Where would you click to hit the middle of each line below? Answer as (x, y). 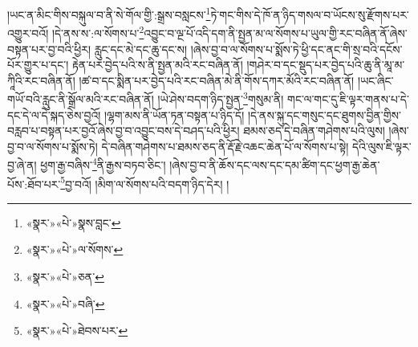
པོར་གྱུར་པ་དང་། (38, 65)
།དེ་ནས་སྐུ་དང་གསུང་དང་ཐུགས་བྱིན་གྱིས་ (325, 114)
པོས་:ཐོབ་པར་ (34, 184)
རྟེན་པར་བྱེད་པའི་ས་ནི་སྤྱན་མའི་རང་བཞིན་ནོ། (157, 65)
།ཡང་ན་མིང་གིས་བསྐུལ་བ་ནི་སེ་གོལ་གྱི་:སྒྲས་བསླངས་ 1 (109, 13)
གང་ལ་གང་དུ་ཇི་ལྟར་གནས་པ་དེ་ (348, 98)
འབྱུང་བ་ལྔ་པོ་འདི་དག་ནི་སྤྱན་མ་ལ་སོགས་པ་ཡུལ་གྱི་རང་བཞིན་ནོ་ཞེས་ (276, 33)
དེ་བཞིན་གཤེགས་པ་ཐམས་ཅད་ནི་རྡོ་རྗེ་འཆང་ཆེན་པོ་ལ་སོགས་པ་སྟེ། (225, 146)
